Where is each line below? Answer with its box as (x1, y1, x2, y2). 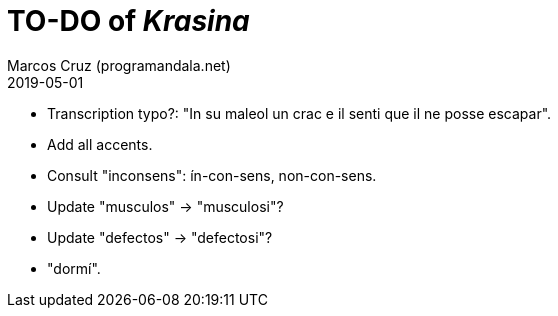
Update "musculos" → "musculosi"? (47, 197, 284, 215)
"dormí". (47, 259, 101, 277)
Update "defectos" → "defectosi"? (47, 228, 273, 246)
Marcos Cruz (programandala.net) (7, 56, 231, 74)
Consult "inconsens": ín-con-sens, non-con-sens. (47, 166, 377, 184)
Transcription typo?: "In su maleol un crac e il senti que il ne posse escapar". (47, 104, 552, 122)
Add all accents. (47, 135, 153, 153)
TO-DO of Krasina (7, 4, 250, 38)
